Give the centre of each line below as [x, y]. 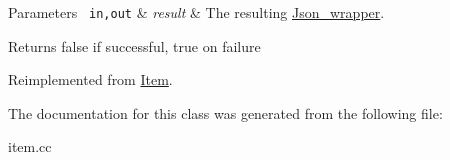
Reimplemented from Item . [90, 79]
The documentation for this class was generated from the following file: [225, 112]
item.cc [30, 146]
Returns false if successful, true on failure [134, 45]
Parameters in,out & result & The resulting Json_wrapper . [196, 12]
